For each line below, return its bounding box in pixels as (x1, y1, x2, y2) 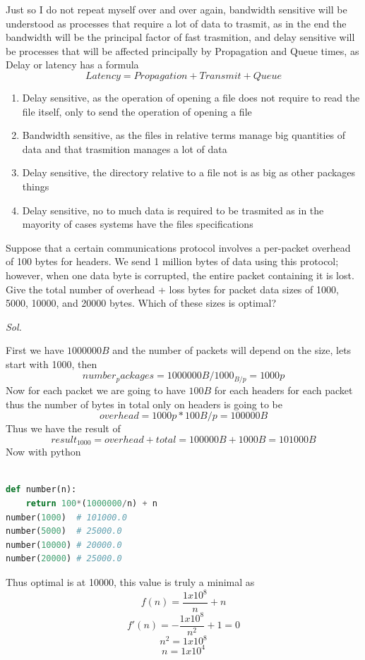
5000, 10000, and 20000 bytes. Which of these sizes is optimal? (6, 295, 277, 310)
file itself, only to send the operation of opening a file (22, 104, 252, 118)
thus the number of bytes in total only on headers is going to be (6, 396, 282, 411)
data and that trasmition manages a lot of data (22, 141, 227, 156)
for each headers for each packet (214, 382, 353, 397)
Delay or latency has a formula (6, 57, 139, 72)
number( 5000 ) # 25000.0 (6, 526, 122, 537)
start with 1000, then (6, 356, 97, 371)
